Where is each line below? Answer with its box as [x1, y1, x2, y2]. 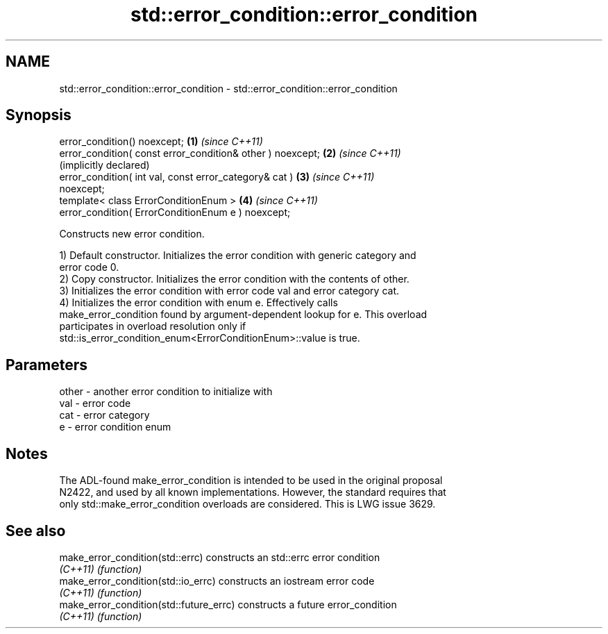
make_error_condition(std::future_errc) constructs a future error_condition [59, 598, 397, 610]
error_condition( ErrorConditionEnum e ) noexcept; [59, 206, 291, 219]
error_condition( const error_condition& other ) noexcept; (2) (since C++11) [59, 147, 401, 160]
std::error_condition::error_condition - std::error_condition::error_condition [59, 82, 398, 94]
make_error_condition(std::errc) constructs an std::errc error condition [59, 551, 380, 563]
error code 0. [59, 261, 119, 274]
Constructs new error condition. [59, 228, 205, 240]
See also [6, 522, 66, 540]
